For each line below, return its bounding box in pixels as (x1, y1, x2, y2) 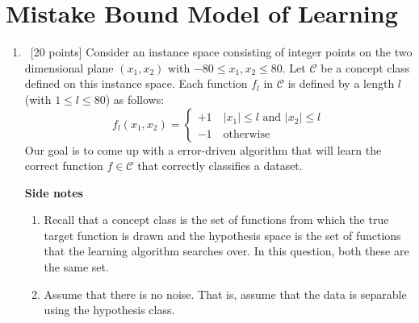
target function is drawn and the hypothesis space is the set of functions (44, 226, 401, 243)
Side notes (24, 184, 83, 201)
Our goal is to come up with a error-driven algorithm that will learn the (24, 141, 382, 158)
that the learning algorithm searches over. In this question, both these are (44, 242, 409, 259)
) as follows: (105, 90, 165, 107)
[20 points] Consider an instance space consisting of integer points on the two (30, 43, 413, 60)
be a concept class (321, 59, 410, 76)
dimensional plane (24, 59, 114, 76)
